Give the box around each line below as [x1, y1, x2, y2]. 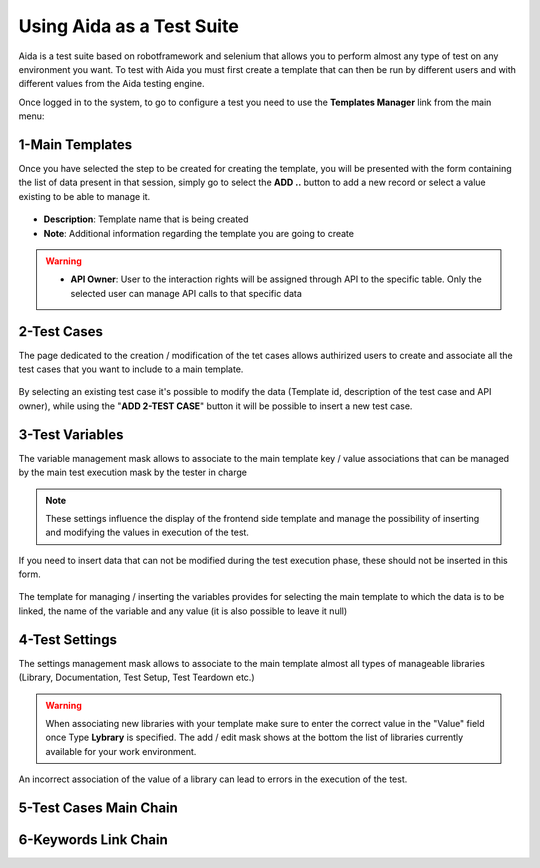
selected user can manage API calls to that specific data [70, 287, 302, 299]
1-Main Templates [18, 136, 133, 153]
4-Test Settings [18, 631, 117, 648]
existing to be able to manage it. [18, 190, 151, 202]
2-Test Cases [18, 323, 104, 340]
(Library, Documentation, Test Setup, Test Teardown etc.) [18, 671, 255, 684]
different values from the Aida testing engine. [18, 78, 205, 90]
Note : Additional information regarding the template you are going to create [43, 227, 355, 239]
